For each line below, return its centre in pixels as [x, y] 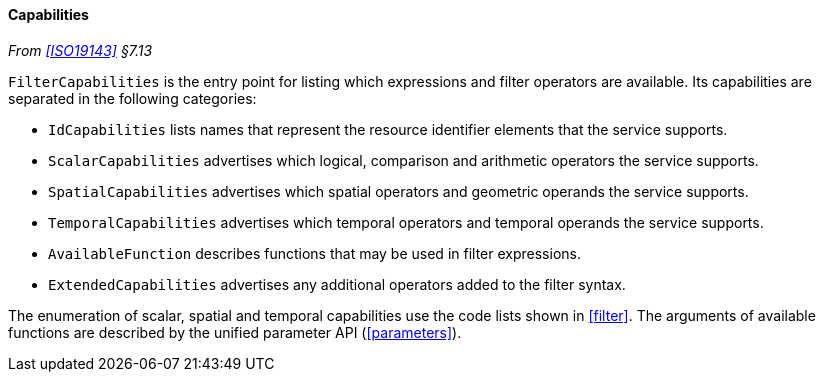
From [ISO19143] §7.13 [80, 50]
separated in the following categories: [132, 98]
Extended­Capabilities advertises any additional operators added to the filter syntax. [337, 284]
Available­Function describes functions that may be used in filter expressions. [314, 253]
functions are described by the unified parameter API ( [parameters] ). [235, 332]
